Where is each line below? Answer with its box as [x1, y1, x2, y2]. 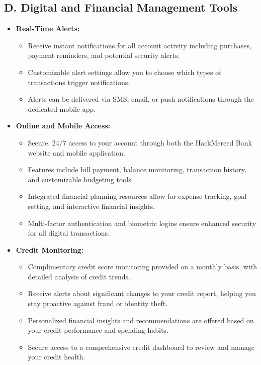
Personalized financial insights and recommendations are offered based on [28, 315, 254, 325]
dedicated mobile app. [28, 103, 96, 114]
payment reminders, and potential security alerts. [28, 50, 180, 60]
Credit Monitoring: [16, 244, 84, 255]
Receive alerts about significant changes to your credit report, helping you [28, 288, 256, 299]
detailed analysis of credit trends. [28, 271, 130, 281]
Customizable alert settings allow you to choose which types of [28, 66, 221, 77]
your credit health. [28, 351, 85, 362]
